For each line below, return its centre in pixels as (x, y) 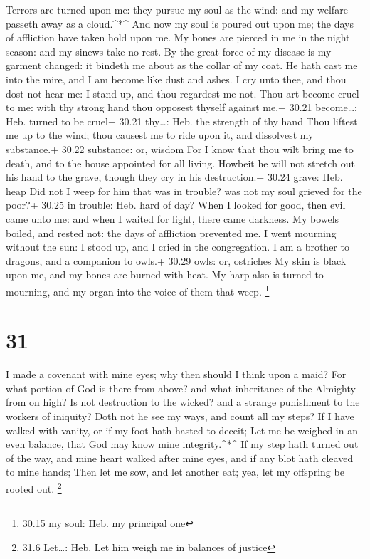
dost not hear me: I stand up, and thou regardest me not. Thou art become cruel (183, 93)
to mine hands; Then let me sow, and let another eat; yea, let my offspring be (175, 472)
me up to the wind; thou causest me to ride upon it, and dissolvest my (160, 135)
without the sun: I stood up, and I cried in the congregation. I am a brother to (178, 247)
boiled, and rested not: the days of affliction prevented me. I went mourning (171, 233)
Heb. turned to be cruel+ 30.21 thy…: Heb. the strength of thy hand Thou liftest (182, 121)
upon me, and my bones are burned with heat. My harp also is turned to (165, 275)
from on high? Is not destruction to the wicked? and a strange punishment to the (183, 402)
